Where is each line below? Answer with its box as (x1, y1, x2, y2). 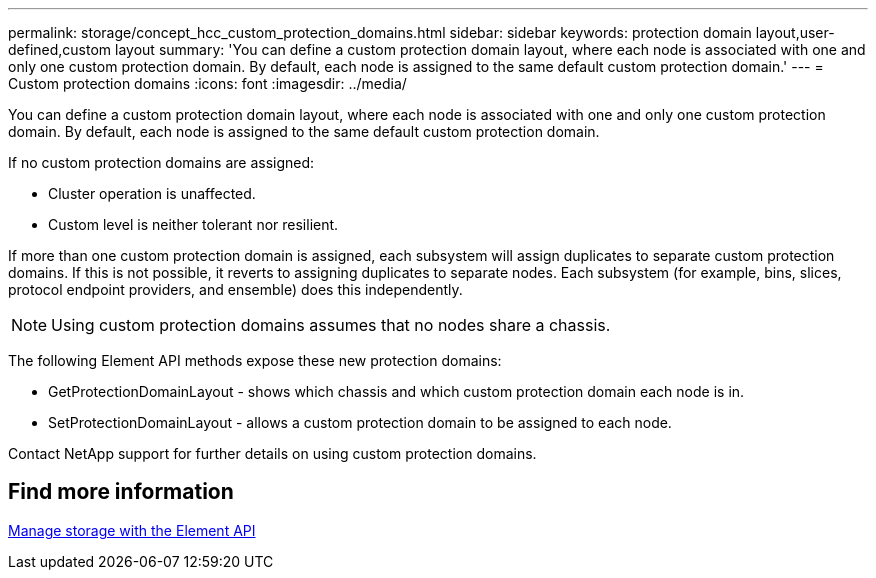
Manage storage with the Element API (8, 521, 256, 539)
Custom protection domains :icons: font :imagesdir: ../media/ (8, 75, 407, 92)
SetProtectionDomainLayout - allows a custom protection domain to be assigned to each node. (48, 414, 672, 431)
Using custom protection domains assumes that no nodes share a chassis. (51, 315, 611, 335)
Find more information (8, 479, 234, 505)
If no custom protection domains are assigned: (8, 154, 315, 171)
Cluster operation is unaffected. (48, 185, 256, 202)
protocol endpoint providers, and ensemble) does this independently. (8, 281, 463, 298)
